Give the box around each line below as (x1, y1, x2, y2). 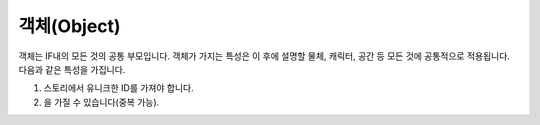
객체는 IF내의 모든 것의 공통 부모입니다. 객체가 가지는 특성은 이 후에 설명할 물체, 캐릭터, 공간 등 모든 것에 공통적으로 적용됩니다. (18, 50, 510, 62)
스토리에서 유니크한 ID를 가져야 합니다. (43, 82, 194, 94)
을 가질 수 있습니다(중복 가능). (43, 96, 160, 108)
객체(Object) (18, 15, 121, 37)
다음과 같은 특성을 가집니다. (18, 63, 126, 75)
